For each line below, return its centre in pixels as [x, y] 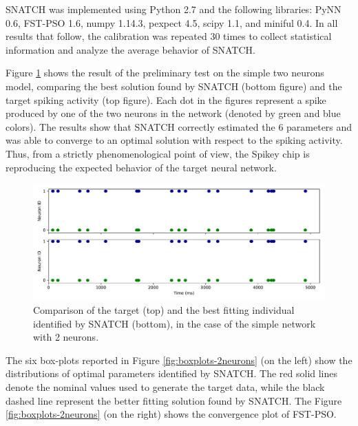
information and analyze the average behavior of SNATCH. [130, 49]
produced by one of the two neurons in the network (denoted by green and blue [173, 113]
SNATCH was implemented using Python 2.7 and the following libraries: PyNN [173, 9]
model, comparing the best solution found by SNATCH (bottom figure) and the [174, 86]
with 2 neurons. [66, 337]
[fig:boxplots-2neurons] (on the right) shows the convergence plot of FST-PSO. [171, 414]
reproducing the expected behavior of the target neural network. [141, 167]
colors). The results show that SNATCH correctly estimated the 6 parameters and [179, 126]
